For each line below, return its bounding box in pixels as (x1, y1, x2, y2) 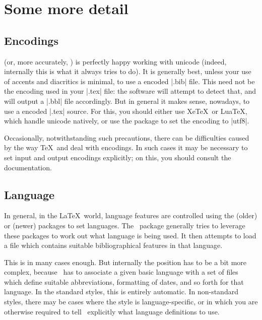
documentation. (4, 162, 52, 172)
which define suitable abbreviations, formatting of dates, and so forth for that (4, 276, 244, 287)
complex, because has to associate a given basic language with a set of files (4, 267, 238, 277)
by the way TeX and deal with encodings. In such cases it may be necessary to (4, 142, 248, 153)
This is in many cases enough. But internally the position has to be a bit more (4, 257, 246, 267)
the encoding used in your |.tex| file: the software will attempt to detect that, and (4, 86, 256, 96)
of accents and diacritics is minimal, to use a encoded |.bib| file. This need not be (4, 76, 255, 86)
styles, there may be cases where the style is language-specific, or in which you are (4, 296, 258, 307)
